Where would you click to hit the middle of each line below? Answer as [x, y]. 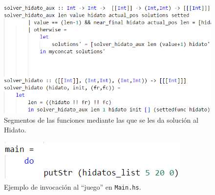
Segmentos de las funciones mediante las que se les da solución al [101, 120]
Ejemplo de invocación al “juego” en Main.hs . [73, 187]
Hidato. [15, 129]
